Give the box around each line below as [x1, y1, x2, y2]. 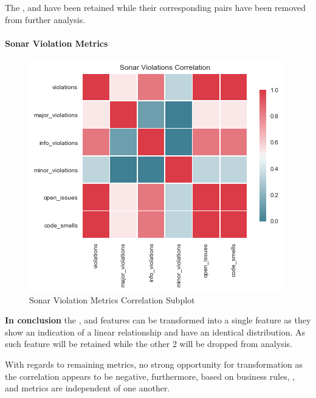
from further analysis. [5, 13, 86, 25]
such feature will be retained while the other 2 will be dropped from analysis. [5, 337, 292, 350]
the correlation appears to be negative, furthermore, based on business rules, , [5, 369, 295, 382]
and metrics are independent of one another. [5, 382, 170, 394]
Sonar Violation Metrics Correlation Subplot [29, 293, 195, 306]
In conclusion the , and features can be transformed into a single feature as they [5, 314, 311, 326]
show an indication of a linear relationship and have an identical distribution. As [5, 325, 305, 338]
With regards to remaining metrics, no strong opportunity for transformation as [5, 357, 303, 370]
